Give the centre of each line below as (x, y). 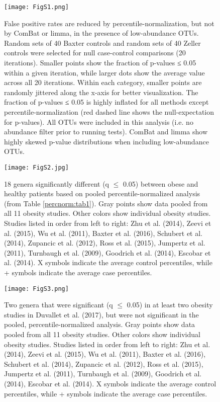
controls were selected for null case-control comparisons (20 (95, 53)
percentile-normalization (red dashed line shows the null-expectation (109, 112)
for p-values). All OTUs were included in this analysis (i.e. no (99, 122)
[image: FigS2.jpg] (36, 167)
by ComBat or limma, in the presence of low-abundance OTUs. (101, 33)
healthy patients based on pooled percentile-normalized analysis (102, 193)
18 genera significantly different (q (57, 183)
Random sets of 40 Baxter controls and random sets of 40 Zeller (102, 43)
